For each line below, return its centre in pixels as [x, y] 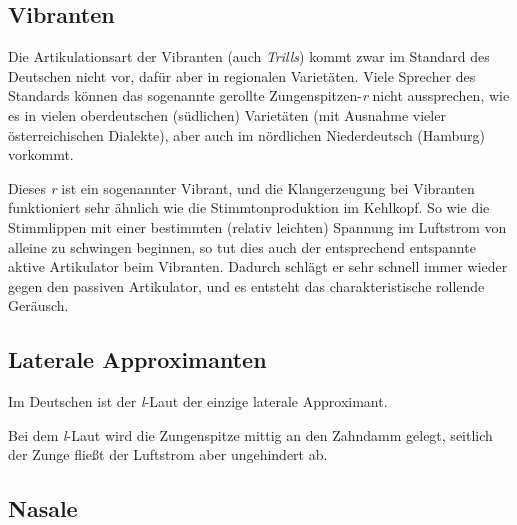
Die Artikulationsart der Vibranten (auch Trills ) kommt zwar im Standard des [249, 56]
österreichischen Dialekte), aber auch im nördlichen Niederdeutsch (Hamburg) [247, 134]
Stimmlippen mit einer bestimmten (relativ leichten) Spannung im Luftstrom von [257, 226]
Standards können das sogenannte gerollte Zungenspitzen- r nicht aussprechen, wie [259, 95]
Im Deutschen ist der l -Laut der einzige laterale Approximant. [198, 401]
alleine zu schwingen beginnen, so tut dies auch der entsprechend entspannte [242, 246]
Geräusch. [38, 305]
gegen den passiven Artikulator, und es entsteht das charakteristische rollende [246, 285]
